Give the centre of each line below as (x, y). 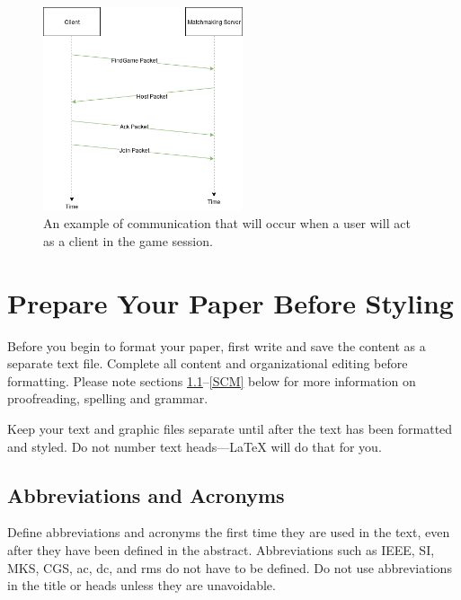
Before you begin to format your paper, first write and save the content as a (217, 345)
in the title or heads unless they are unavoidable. (142, 585)
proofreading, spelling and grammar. (108, 398)
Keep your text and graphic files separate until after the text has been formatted (230, 429)
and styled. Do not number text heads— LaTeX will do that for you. (195, 446)
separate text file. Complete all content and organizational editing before (208, 363)
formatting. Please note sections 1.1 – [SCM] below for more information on (212, 380)
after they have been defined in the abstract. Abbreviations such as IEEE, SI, (221, 550)
